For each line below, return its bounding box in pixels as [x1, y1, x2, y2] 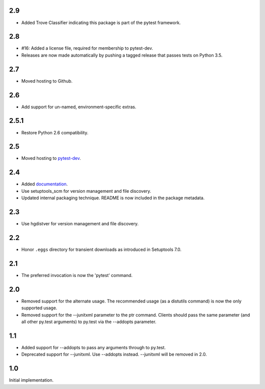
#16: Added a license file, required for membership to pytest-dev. [21, 45, 153, 51]
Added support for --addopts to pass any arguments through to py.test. [21, 344, 166, 350]
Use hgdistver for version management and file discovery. [21, 221, 139, 227]
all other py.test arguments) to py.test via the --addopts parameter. [21, 319, 157, 325]
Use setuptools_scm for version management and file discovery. [21, 188, 152, 194]
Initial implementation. [9, 377, 54, 383]
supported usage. [21, 305, 57, 311]
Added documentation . [21, 181, 68, 187]
